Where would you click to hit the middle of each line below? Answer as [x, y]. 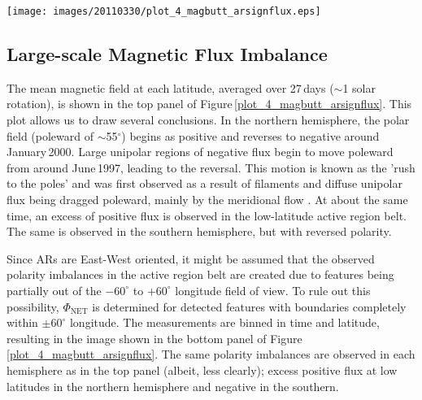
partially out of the [54, 290]
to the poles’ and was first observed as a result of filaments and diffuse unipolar [204, 183]
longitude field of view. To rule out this [273, 290]
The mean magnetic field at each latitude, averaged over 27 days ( [170, 87]
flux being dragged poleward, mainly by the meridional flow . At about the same [207, 200]
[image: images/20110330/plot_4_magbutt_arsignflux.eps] [164, 11]
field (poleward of [50, 135]
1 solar [359, 87]
